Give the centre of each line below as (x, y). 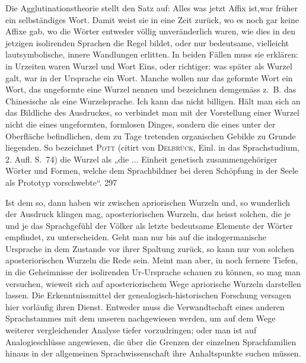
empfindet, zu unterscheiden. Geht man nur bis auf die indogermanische (136, 237)
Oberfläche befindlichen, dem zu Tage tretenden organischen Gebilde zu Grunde (151, 136)
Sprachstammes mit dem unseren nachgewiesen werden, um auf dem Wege (141, 318)
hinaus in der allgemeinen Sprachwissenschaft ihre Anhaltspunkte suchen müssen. (153, 353)
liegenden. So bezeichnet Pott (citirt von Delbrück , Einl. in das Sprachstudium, (152, 147)
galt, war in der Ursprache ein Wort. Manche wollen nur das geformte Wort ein (149, 77)
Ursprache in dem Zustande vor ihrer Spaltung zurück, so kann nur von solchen (150, 248)
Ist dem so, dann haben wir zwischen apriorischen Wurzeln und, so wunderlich (148, 202)
